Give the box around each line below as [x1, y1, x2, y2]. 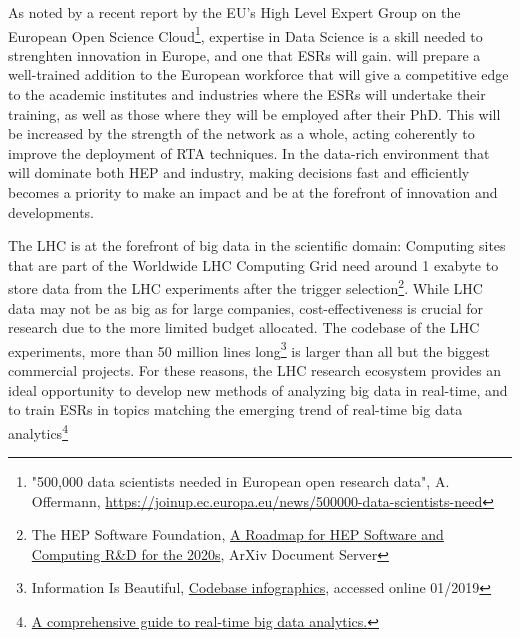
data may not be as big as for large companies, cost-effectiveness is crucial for [8, 297, 484, 318]
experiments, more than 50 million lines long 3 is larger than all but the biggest [8, 337, 490, 361]
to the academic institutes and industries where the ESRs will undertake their [8, 84, 486, 105]
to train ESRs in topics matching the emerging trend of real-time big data [8, 399, 463, 420]
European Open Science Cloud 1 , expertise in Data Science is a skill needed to [8, 22, 483, 46]
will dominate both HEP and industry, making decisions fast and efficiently [8, 162, 470, 183]
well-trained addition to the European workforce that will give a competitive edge [8, 64, 509, 85]
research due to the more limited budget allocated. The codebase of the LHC [8, 317, 480, 338]
